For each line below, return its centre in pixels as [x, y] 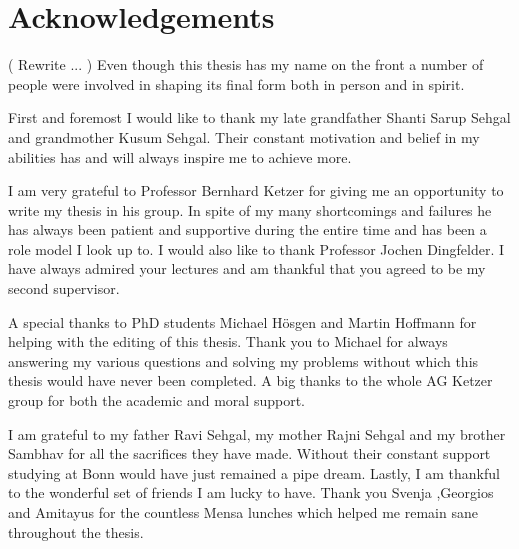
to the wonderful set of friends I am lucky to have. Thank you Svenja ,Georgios [251, 492]
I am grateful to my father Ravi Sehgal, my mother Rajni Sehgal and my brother [257, 433]
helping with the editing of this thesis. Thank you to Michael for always [228, 341]
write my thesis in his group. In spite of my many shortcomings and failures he [250, 209]
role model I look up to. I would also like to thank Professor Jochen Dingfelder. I [256, 248]
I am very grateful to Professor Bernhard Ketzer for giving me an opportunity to [256, 190]
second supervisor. [64, 288]
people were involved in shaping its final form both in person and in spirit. [236, 83]
